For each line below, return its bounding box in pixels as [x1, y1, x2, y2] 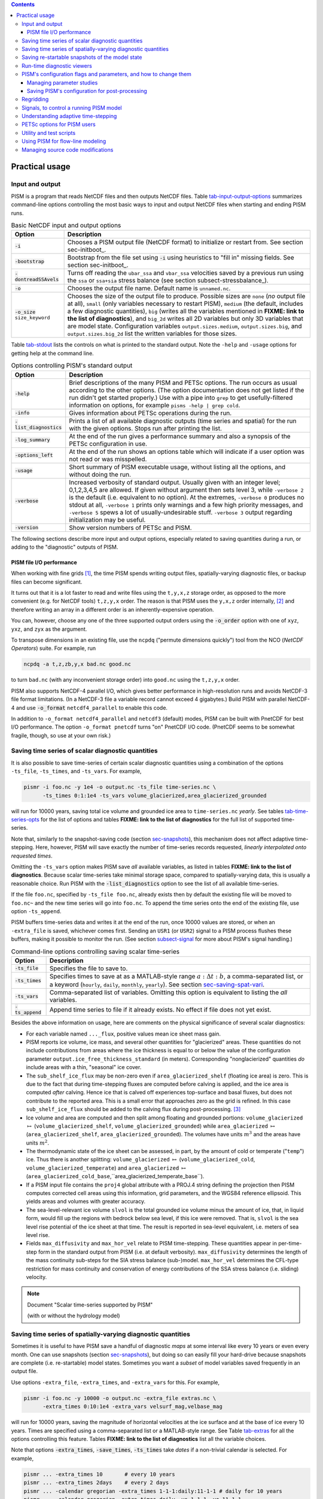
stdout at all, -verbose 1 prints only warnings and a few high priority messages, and [69, 501, 303, 509]
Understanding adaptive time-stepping [22, 113, 117, 120]
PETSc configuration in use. [69, 440, 148, 448]
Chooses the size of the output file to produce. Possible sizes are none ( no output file [67, 292, 306, 300]
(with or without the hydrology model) [27, 1312, 120, 1319]
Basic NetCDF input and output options [11, 221, 121, 230]
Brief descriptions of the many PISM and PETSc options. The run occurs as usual [69, 378, 297, 387]
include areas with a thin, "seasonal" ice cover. [26, 1064, 142, 1071]
